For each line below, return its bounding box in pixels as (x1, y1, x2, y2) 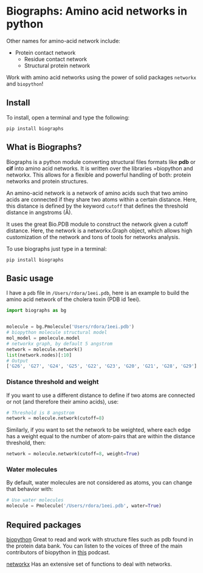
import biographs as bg (6, 308, 67, 314)
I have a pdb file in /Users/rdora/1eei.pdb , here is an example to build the (6, 290, 190, 297)
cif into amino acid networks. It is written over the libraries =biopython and (6, 164, 193, 172)
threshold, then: (6, 439, 46, 447)
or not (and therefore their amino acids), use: (6, 398, 119, 405)
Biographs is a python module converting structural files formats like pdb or (6, 158, 196, 165)
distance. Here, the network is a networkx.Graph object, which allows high (6, 226, 193, 234)
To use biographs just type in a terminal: (6, 245, 107, 253)
